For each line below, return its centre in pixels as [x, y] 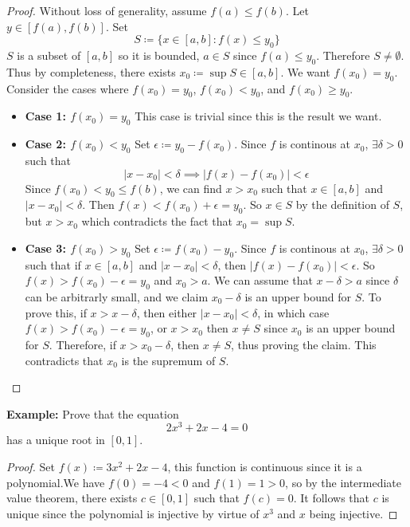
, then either [167, 312]
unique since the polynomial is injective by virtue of [133, 513]
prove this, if [56, 312]
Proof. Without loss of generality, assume [107, 10]
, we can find [191, 188]
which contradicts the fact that [157, 221]
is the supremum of [168, 360]
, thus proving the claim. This [304, 344]
